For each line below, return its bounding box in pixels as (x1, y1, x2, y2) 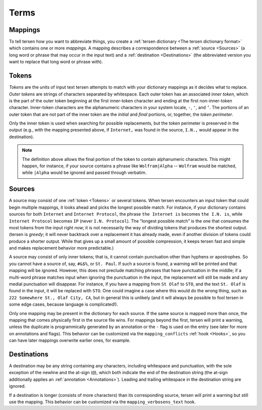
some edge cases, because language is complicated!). (9, 301, 118, 307)
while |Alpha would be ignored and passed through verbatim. (22, 170, 147, 175)
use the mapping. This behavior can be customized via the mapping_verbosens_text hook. (9, 399, 196, 405)
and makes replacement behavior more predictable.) (9, 245, 114, 251)
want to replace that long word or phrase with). (9, 59, 103, 65)
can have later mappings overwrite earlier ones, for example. (9, 337, 131, 344)
